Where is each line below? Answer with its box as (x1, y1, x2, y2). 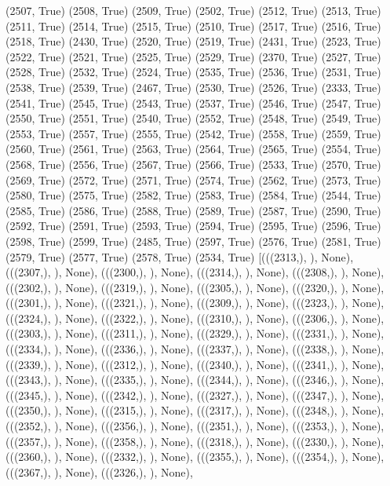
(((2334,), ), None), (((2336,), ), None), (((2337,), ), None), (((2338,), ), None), (5, 341, 385, 357)
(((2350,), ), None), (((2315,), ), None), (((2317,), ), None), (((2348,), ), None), (5, 402, 385, 418)
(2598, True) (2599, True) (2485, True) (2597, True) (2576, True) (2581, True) (5, 232, 381, 249)
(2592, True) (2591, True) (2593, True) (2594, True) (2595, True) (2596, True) (5, 217, 381, 234)
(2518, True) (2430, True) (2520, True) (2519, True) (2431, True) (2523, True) (5, 33, 381, 49)
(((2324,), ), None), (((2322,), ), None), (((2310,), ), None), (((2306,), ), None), (5, 309, 385, 326)
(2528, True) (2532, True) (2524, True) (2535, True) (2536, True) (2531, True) (5, 64, 381, 80)
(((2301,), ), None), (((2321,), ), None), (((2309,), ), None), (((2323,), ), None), (5, 294, 385, 311)
